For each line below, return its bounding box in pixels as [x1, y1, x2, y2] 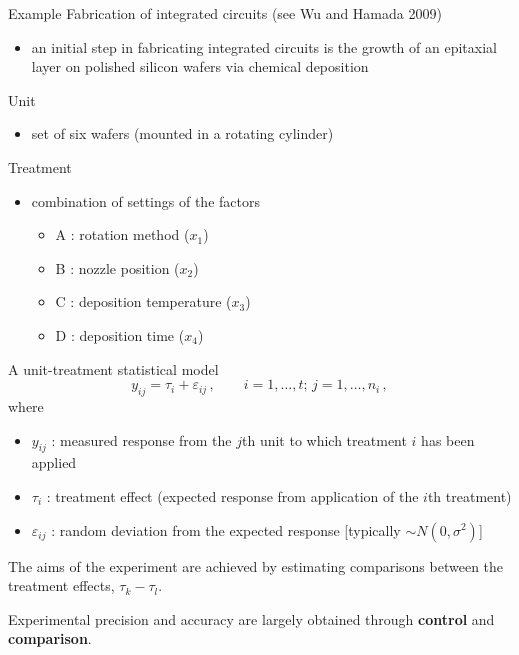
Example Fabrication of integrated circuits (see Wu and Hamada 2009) [8, 3, 442, 23]
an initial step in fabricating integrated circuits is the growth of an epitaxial [31, 36, 497, 57]
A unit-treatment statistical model [8, 358, 219, 379]
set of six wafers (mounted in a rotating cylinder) [31, 123, 334, 144]
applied [31, 452, 77, 473]
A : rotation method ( [55, 224, 190, 245]
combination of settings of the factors [31, 190, 260, 211]
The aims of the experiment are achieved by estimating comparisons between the [8, 555, 504, 576]
